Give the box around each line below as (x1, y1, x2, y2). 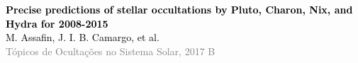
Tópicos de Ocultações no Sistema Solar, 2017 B (6, 43, 216, 58)
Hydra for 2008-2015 (6, 16, 108, 30)
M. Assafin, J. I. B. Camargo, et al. (6, 30, 160, 45)
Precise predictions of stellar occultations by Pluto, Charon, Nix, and (6, 2, 353, 16)
